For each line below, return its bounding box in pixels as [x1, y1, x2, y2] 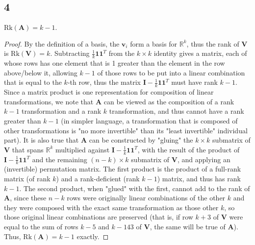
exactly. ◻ [76, 231, 109, 241]
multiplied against [55, 144, 110, 154]
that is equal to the [4, 77, 62, 87]
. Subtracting [50, 48, 90, 58]
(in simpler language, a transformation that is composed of [61, 116, 238, 126]
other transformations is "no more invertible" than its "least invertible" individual [4, 125, 248, 135]
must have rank [171, 77, 218, 87]
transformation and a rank [22, 106, 102, 116]
